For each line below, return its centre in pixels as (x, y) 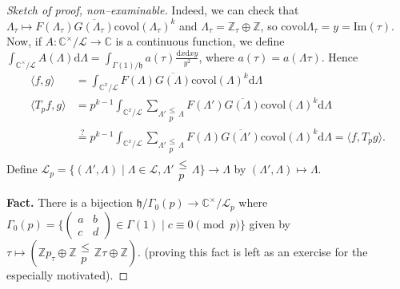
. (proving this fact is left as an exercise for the (252, 251)
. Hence (340, 56)
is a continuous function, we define (200, 41)
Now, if (24, 41)
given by (270, 223)
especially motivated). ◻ (68, 274)
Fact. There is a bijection (70, 202)
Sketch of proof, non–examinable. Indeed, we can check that (153, 10)
